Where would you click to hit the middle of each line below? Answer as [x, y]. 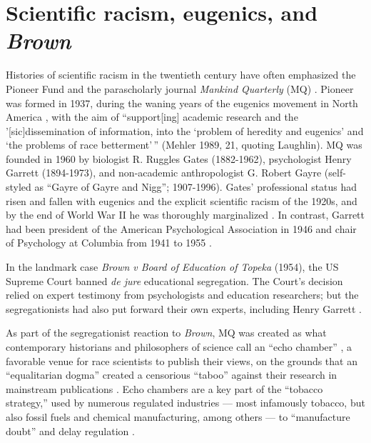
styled [19, 187]
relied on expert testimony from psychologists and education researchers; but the [182, 295]
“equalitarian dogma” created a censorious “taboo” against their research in [172, 375]
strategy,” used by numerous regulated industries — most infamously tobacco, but [185, 403]
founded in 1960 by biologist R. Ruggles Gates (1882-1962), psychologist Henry [179, 158]
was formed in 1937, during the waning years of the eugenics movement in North [182, 103]
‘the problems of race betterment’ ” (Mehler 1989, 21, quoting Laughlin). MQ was [184, 145]
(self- [335, 173]
